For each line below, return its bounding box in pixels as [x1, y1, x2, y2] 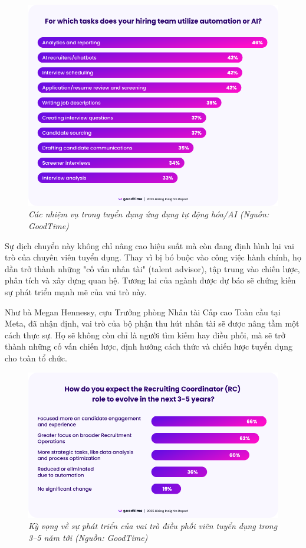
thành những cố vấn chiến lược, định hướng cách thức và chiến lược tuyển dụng [5, 340, 293, 353]
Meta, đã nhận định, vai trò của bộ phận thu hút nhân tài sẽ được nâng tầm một [5, 317, 300, 330]
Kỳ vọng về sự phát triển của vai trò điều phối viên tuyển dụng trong [28, 520, 278, 532]
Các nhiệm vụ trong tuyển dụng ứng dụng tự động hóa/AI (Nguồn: [28, 208, 269, 220]
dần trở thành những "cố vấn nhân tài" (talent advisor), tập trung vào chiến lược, [5, 262, 300, 275]
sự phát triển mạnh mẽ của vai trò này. [5, 286, 147, 298]
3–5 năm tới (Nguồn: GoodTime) [28, 531, 148, 544]
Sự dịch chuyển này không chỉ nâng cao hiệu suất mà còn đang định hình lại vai [5, 239, 294, 252]
